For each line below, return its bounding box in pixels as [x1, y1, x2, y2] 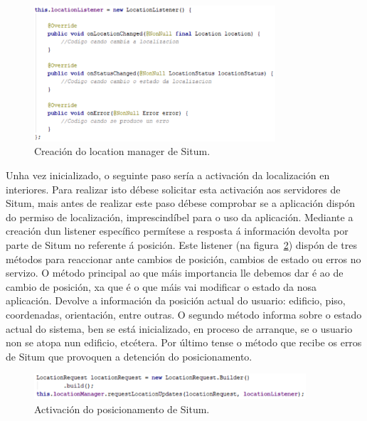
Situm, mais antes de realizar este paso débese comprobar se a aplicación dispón [6, 196, 356, 210]
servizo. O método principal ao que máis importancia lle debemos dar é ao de [6, 265, 344, 280]
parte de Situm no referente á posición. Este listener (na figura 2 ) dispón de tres [6, 237, 357, 252]
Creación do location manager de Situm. [34, 144, 211, 159]
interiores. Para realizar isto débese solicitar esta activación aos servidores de [6, 181, 341, 196]
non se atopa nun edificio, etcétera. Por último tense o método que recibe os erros [6, 335, 362, 350]
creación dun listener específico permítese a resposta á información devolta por [6, 223, 349, 238]
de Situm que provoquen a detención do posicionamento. [6, 348, 252, 363]
